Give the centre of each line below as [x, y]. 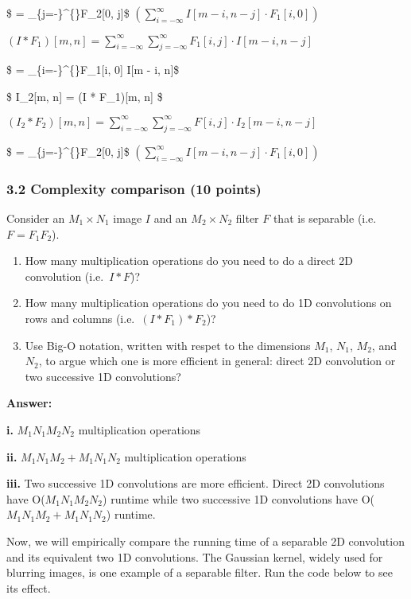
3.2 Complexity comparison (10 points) [134, 188]
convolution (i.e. [64, 276]
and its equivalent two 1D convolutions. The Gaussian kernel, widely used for [195, 556]
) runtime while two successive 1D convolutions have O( [238, 498]
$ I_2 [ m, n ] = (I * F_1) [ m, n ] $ [85, 96]
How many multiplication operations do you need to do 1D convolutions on [208, 303]
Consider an [36, 218]
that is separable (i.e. [325, 218]
